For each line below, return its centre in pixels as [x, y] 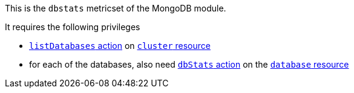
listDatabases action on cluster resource [120, 46]
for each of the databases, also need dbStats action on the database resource [189, 64]
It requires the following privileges [73, 27]
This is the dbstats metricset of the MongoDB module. [116, 8]
